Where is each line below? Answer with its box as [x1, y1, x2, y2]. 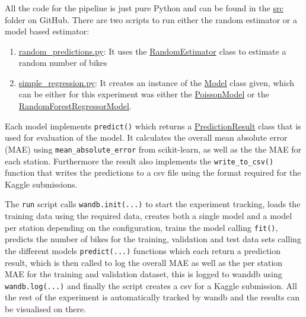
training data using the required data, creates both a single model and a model [5, 210, 292, 222]
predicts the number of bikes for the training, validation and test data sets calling [5, 233, 301, 245]
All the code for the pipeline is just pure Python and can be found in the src [5, 1, 283, 14]
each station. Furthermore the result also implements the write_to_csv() [5, 154, 274, 167]
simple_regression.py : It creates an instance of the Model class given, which [18, 76, 294, 88]
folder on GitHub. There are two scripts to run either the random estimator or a [5, 13, 298, 26]
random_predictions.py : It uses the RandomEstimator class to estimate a [18, 45, 286, 57]
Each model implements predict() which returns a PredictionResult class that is [5, 119, 301, 132]
